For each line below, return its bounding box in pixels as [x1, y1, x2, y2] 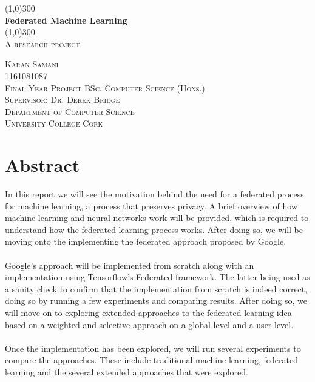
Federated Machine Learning [5, 13, 127, 26]
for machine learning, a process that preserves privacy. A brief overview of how [5, 199, 298, 212]
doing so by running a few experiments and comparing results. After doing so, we [5, 294, 307, 307]
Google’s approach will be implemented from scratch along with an [5, 259, 254, 271]
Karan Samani [5, 58, 59, 70]
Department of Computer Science [5, 105, 135, 117]
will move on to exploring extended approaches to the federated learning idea [5, 306, 292, 318]
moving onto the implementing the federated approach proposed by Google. [5, 235, 286, 248]
